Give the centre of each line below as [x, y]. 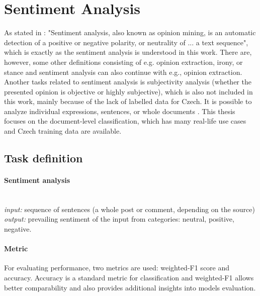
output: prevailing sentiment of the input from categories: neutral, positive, [119, 219]
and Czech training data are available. [63, 131]
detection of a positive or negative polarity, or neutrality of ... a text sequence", [126, 42]
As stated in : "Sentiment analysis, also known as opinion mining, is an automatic [130, 32]
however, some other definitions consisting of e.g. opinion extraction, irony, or [123, 62]
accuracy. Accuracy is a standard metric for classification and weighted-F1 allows [129, 277]
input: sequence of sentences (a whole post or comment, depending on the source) [129, 209]
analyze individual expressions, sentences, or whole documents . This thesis [120, 111]
